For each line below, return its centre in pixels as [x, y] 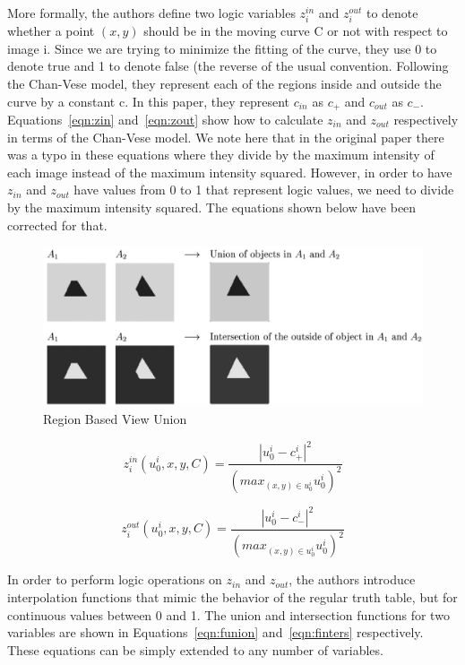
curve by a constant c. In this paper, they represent [148, 101]
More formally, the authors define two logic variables [151, 13]
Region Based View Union [115, 419]
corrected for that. [57, 225]
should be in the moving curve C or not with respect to [296, 31]
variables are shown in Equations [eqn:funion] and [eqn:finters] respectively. [215, 632]
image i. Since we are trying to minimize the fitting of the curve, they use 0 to [222, 48]
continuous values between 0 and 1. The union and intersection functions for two [228, 614]
